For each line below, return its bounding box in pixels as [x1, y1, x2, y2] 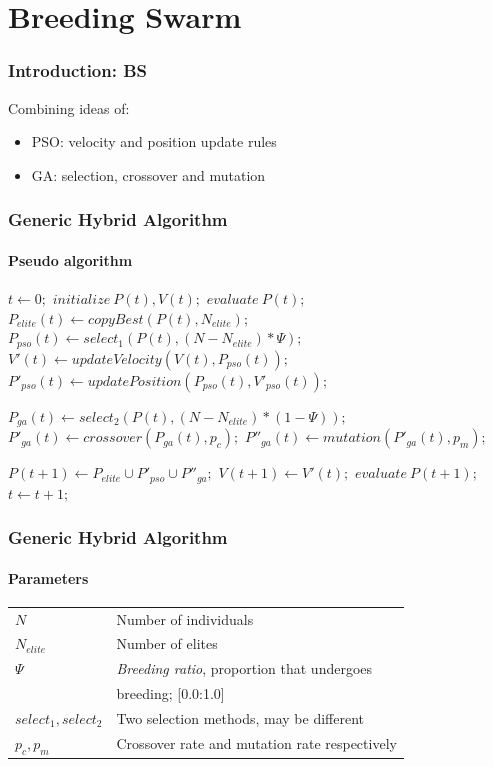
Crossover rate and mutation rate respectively [116, 733, 397, 754]
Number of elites [116, 633, 218, 654]
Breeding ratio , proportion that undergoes [116, 658, 373, 679]
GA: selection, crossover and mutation [31, 164, 266, 185]
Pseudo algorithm [8, 249, 133, 270]
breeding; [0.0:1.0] [116, 683, 225, 704]
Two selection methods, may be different [116, 707, 365, 728]
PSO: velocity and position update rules [31, 131, 277, 152]
